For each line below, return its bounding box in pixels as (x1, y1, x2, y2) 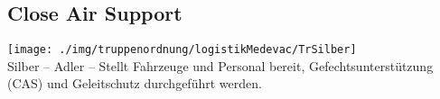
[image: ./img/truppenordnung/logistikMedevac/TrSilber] (7, 43, 357, 57)
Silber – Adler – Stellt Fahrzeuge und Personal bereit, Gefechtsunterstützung (7, 56, 434, 75)
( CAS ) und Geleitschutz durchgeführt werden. (7, 74, 262, 93)
